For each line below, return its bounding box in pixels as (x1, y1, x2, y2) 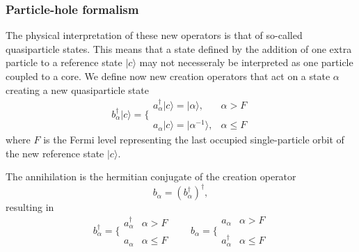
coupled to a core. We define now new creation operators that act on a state (6, 69, 330, 83)
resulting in (6, 200, 54, 214)
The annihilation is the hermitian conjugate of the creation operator (6, 169, 296, 184)
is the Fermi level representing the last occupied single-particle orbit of (43, 132, 344, 147)
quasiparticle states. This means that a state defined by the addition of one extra (6, 41, 352, 56)
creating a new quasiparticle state (6, 82, 149, 97)
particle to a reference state (6, 55, 122, 70)
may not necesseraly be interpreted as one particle (139, 55, 353, 70)
